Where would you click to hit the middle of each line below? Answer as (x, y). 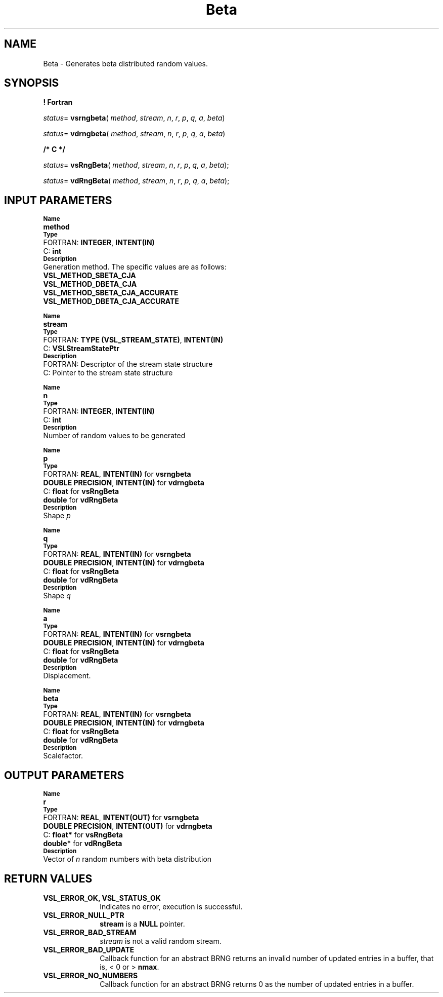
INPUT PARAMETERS (58, 200)
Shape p (57, 516)
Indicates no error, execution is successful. (171, 906)
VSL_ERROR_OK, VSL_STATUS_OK (102, 898)
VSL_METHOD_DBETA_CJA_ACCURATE (111, 301)
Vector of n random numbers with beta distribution (127, 859)
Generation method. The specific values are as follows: (135, 267)
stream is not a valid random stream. (161, 941)
